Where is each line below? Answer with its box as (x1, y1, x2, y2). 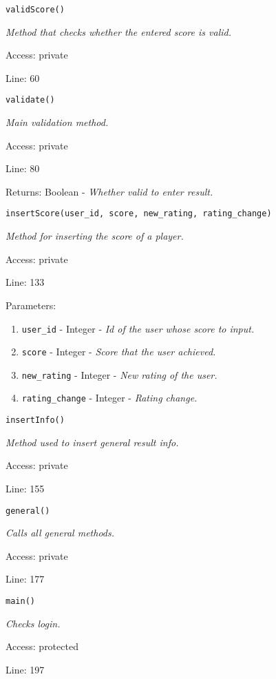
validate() (6, 95, 55, 105)
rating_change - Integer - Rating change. (21, 390, 198, 405)
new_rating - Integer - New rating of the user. (21, 367, 217, 382)
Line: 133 (6, 275, 45, 289)
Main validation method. (6, 115, 109, 129)
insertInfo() (6, 415, 65, 426)
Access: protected (6, 639, 78, 654)
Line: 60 (6, 70, 40, 85)
